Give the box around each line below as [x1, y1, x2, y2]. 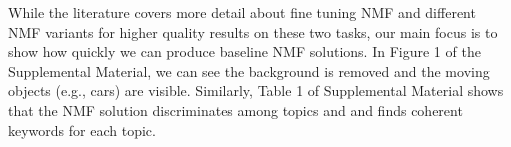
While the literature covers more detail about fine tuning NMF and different [8, 2, 476, 22]
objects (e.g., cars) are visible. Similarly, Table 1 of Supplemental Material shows [8, 80, 504, 101]
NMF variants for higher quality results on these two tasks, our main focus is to [8, 21, 498, 42]
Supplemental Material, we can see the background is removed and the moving [8, 60, 490, 81]
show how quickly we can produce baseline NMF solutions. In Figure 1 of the [8, 41, 481, 62]
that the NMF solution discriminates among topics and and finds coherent [8, 99, 463, 120]
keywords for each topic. [8, 119, 156, 140]
